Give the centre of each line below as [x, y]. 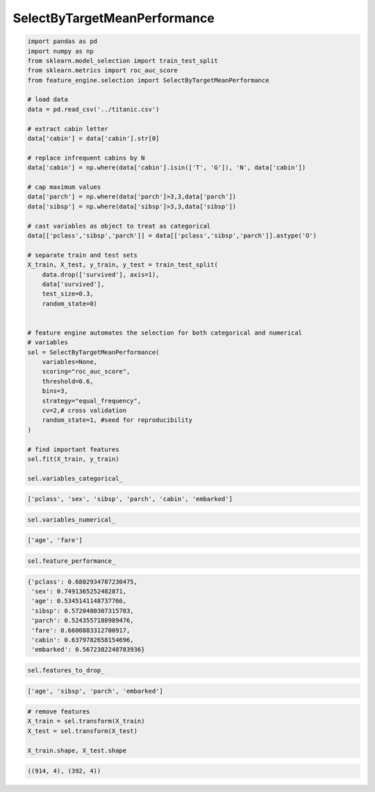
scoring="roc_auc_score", [86, 372]
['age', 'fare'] [55, 540]
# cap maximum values [64, 187]
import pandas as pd [62, 41]
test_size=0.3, [68, 294]
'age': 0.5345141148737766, [79, 601]
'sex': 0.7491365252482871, [79, 591]
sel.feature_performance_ [72, 561]
